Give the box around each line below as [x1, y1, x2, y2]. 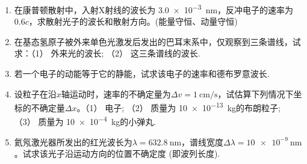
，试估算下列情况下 [217, 87, 294, 100]
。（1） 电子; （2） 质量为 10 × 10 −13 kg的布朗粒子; [76, 100, 281, 114]
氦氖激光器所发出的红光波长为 [14, 135, 132, 148]
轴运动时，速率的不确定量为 [61, 87, 171, 100]
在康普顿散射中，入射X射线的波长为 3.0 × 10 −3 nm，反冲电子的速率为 [14, 2, 294, 16]
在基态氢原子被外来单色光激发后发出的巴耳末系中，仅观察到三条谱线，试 [14, 35, 301, 47]
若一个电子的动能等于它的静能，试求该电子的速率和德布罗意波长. [14, 67, 270, 80]
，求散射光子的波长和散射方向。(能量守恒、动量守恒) [28, 15, 238, 28]
